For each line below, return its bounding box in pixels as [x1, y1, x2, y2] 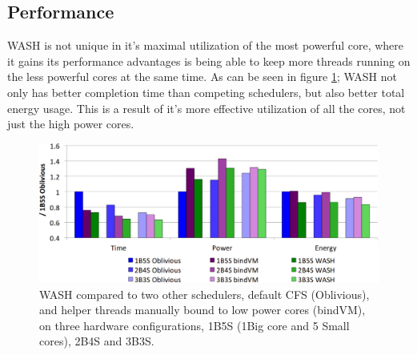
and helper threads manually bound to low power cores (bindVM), [39, 301, 366, 318]
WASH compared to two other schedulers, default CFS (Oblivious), [39, 285, 370, 302]
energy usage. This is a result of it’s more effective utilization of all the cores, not [7, 99, 406, 116]
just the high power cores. [7, 115, 134, 132]
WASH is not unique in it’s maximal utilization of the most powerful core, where [7, 37, 404, 54]
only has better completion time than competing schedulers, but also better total [7, 83, 405, 100]
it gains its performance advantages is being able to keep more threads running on [7, 52, 411, 69]
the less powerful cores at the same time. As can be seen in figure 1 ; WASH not [7, 68, 398, 85]
